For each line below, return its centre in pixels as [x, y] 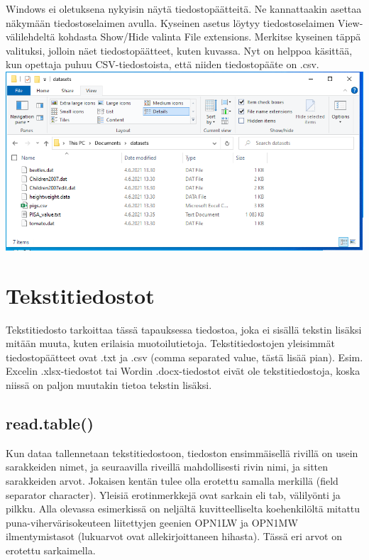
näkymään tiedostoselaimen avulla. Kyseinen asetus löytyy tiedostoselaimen [170, 22]
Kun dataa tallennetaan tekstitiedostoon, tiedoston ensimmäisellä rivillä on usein [182, 452]
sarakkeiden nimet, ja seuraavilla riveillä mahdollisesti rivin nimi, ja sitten [167, 467]
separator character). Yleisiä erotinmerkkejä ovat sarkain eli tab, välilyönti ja [173, 494]
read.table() [50, 423]
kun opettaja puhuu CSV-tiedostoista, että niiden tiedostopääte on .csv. [163, 64]
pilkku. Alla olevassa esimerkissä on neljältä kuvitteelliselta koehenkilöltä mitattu [183, 509]
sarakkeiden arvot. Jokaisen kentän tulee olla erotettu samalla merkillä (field [172, 481]
